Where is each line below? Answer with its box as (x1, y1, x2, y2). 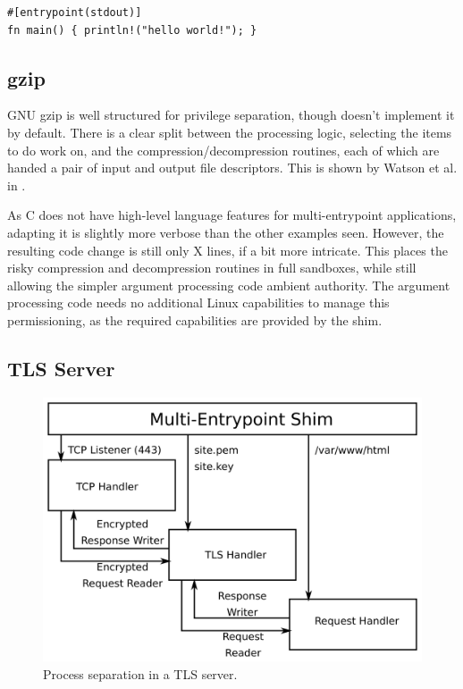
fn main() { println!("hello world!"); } (7, 23, 257, 37)
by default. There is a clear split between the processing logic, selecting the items (7, 122, 452, 141)
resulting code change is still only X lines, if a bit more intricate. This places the (7, 240, 448, 259)
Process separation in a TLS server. (43, 664, 238, 683)
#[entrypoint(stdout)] (7, 6, 142, 19)
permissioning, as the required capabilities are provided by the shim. (7, 310, 383, 329)
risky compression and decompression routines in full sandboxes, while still (7, 258, 417, 277)
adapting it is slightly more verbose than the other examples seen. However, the (7, 223, 444, 241)
